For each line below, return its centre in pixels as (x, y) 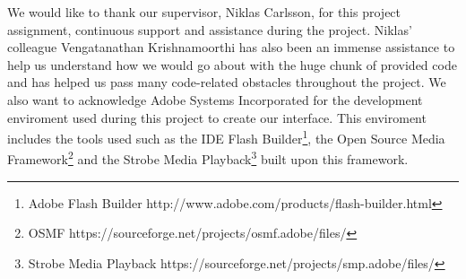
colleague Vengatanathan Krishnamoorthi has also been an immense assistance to (231, 47)
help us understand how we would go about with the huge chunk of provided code (232, 64)
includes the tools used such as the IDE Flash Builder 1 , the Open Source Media (226, 137)
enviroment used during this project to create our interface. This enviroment (217, 117)
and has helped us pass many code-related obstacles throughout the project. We (227, 82)
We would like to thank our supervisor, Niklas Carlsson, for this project (204, 12)
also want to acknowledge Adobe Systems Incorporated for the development (215, 99)
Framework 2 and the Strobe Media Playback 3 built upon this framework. (208, 158)
